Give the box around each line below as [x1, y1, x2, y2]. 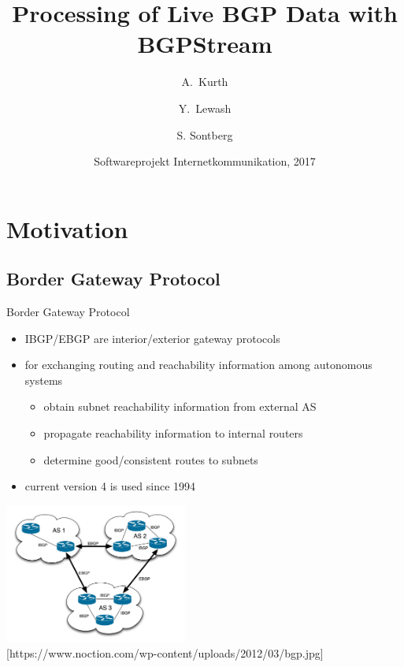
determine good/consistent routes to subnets [43, 451, 258, 468]
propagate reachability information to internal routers [43, 425, 303, 442]
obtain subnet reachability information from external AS [43, 398, 317, 415]
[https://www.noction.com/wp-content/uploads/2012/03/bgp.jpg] [6, 645, 324, 661]
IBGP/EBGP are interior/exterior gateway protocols [24, 330, 280, 346]
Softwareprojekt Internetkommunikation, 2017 [94, 153, 316, 170]
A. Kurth [181, 73, 228, 90]
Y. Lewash [178, 99, 232, 116]
